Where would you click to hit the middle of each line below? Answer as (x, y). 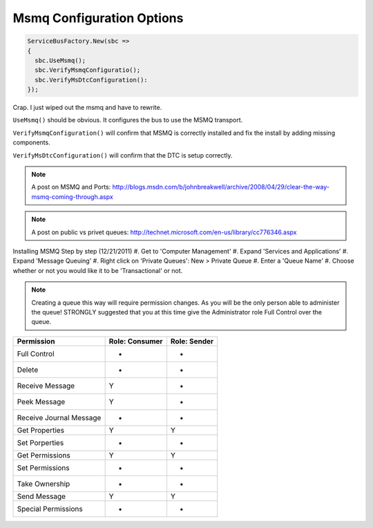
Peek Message (41, 402)
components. (32, 142)
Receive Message (46, 386)
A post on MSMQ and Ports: (71, 187)
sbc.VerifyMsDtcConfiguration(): (91, 80)
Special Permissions (50, 509)
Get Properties (41, 430)
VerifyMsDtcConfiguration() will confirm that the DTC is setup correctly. (123, 155)
